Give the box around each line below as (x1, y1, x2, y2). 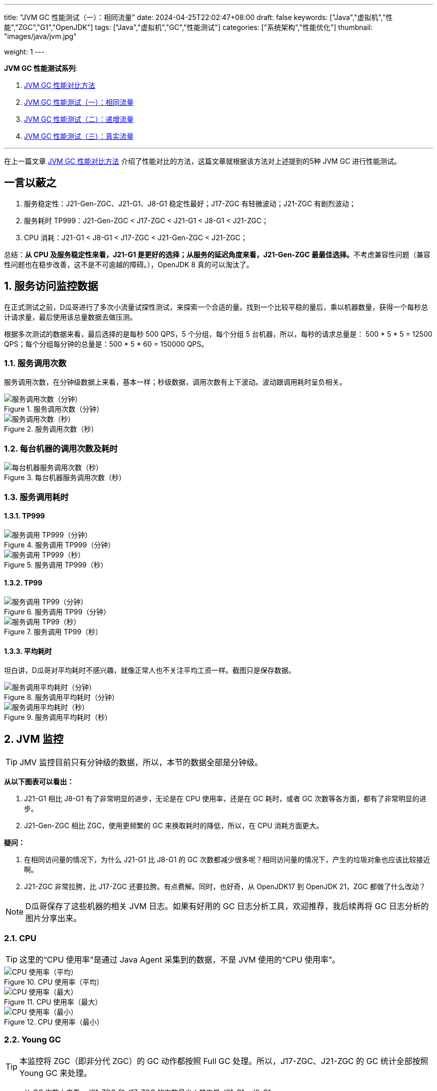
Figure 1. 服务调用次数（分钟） (4, 405, 104, 414)
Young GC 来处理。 (19, 1068, 92, 1078)
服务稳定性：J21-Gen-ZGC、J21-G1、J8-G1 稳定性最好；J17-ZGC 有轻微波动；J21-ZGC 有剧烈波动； (24, 199, 356, 208)
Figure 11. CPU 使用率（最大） (4, 997, 102, 1006)
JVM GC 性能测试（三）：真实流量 (24, 132, 134, 140)
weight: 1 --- (4, 47, 45, 56)
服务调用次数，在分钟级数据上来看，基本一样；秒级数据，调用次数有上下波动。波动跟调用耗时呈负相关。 (4, 378, 346, 387)
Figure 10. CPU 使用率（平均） (4, 977, 104, 986)
